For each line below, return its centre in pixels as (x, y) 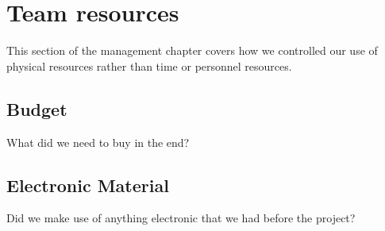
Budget (37, 108)
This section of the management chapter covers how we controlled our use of (192, 50)
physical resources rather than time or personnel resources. (149, 65)
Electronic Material (88, 185)
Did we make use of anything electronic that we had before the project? (181, 218)
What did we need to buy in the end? (98, 142)
